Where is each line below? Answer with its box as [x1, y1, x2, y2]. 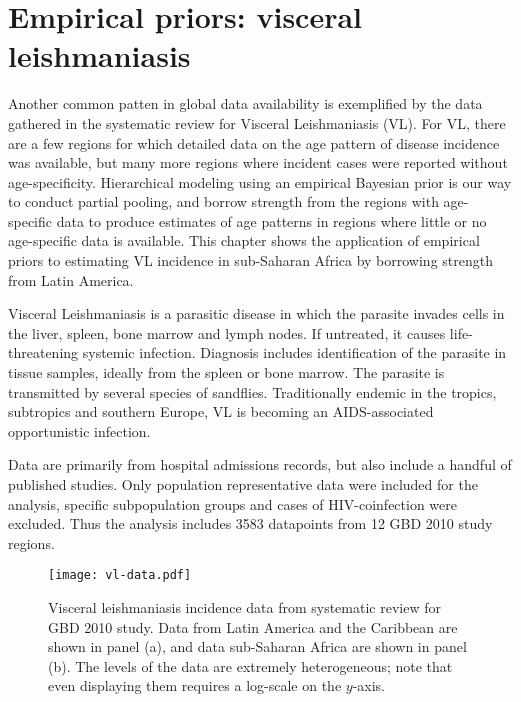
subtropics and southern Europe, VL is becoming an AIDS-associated [8, 401, 434, 422]
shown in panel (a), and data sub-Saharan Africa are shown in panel [48, 636, 467, 657]
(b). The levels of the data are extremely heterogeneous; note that [48, 655, 453, 676]
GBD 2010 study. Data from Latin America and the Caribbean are [48, 616, 458, 637]
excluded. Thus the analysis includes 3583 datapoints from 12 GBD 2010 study [8, 513, 493, 534]
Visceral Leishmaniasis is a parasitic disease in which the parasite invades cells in [8, 303, 505, 324]
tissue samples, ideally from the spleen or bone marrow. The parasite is [8, 362, 445, 383]
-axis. [352, 675, 386, 696]
